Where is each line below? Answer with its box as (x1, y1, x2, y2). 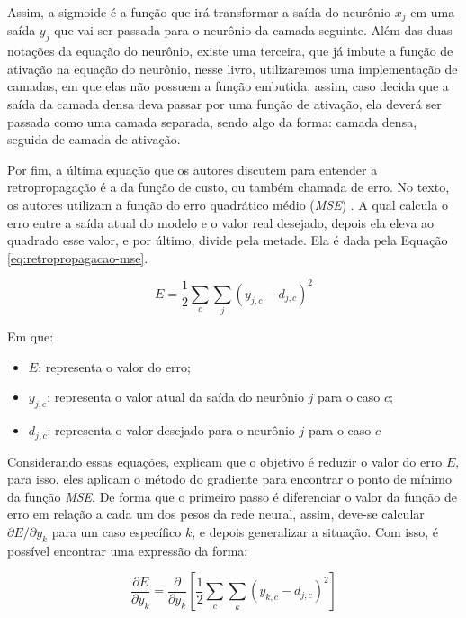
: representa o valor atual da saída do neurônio (47, 387, 304, 406)
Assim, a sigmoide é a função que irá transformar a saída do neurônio (7, 3, 391, 21)
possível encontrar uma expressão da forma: (7, 541, 248, 559)
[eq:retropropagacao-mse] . (7, 248, 148, 267)
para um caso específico (51, 523, 182, 541)
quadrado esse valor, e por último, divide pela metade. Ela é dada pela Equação (7, 231, 448, 250)
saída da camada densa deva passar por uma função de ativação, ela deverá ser (7, 95, 442, 114)
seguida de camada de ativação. (7, 130, 181, 149)
